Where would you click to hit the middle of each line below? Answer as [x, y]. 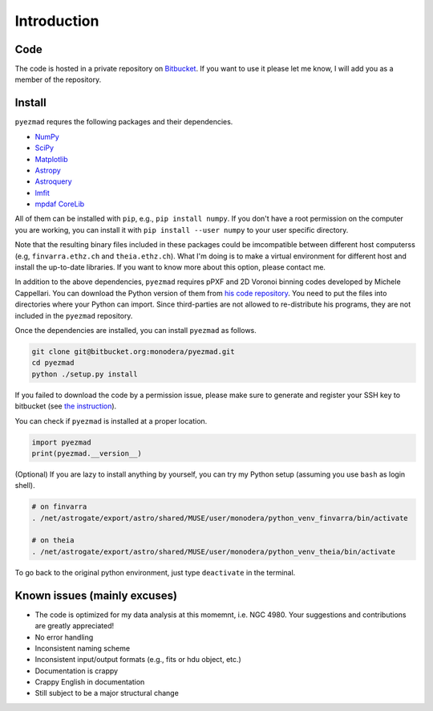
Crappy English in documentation [90, 682]
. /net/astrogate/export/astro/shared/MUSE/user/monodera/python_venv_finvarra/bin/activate [220, 518]
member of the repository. [58, 79]
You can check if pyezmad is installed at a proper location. [111, 421]
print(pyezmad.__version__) [87, 453]
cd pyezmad [53, 363]
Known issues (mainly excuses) [96, 595]
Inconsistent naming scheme [83, 648]
